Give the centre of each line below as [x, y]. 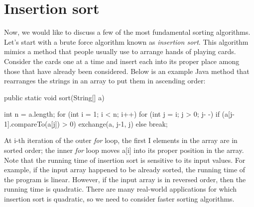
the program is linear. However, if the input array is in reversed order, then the [125, 179]
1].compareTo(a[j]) [32, 123]
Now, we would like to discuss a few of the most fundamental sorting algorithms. [127, 32]
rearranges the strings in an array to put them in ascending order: [105, 81]
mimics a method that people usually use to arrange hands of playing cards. [120, 51]
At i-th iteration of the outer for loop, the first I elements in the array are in [121, 140]
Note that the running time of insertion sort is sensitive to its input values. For [125, 160]
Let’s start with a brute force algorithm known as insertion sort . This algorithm [126, 41]
